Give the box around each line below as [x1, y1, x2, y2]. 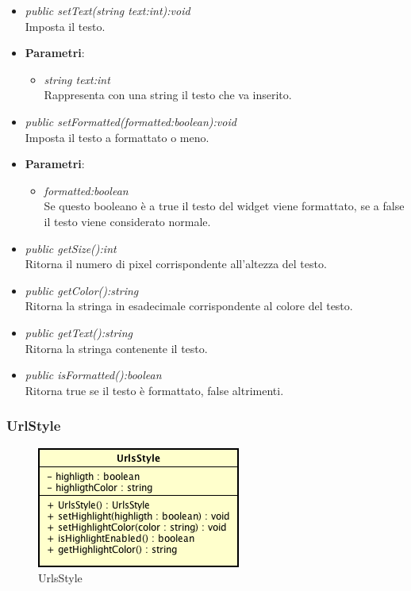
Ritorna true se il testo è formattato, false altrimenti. [25, 382, 284, 398]
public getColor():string [25, 282, 139, 298]
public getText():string [25, 324, 133, 340]
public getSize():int [25, 240, 117, 256]
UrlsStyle [38, 570, 83, 586]
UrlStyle [6, 416, 61, 436]
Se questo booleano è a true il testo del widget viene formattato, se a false [44, 198, 405, 214]
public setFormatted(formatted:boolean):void [25, 113, 236, 129]
